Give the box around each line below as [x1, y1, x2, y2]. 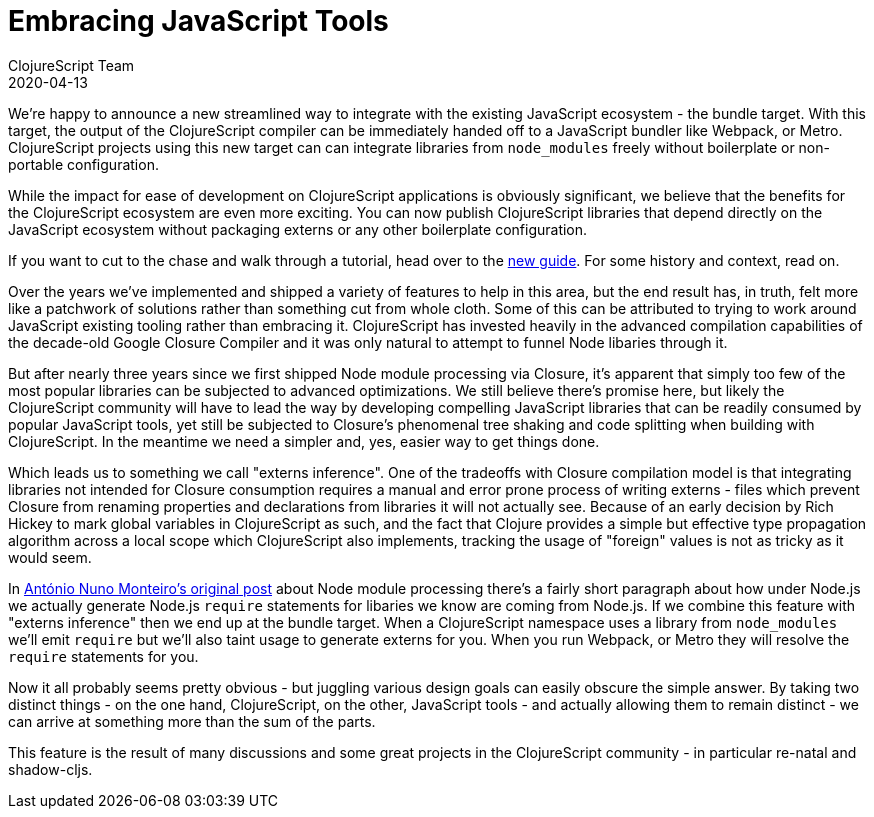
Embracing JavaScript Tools [8, 4, 389, 38]
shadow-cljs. [8, 760, 93, 778]
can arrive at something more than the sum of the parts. [8, 712, 376, 730]
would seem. [8, 548, 92, 566]
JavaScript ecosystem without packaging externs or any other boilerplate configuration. [8, 220, 588, 238]
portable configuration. [8, 155, 159, 173]
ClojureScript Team [8, 56, 135, 74]
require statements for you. [8, 647, 199, 665]
